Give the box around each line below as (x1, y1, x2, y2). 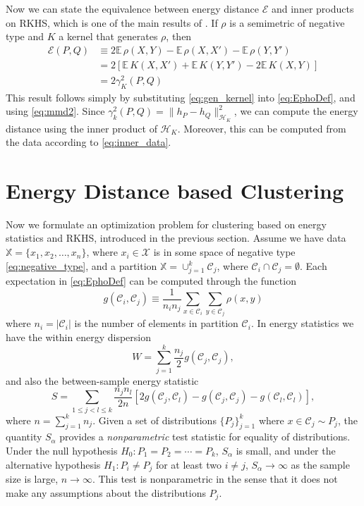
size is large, (6, 471, 59, 486)
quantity (6, 429, 42, 444)
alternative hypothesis (6, 457, 101, 471)
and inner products (271, 1, 354, 16)
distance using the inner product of (6, 121, 157, 135)
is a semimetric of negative (229, 15, 345, 30)
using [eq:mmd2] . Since (6, 104, 105, 118)
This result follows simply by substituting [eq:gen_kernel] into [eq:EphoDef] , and (6, 90, 356, 104)
